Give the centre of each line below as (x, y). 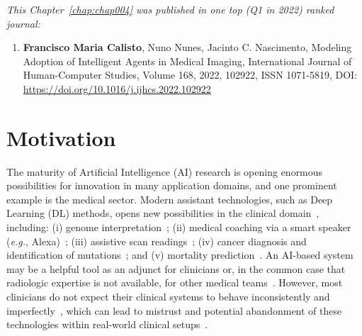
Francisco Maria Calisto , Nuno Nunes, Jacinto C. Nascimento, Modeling (187, 47)
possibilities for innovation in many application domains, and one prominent (172, 185)
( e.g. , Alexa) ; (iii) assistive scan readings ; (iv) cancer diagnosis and (157, 241)
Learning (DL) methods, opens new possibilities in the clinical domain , (163, 213)
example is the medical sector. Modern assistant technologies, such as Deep (170, 199)
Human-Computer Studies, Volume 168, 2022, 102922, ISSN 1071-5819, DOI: (190, 75)
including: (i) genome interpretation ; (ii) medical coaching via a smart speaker (179, 227)
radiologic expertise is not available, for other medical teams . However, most (175, 282)
